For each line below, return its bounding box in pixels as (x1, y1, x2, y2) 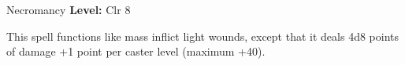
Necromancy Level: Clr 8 (6, 2, 131, 17)
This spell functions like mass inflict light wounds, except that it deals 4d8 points (6, 27, 399, 44)
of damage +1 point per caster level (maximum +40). (6, 43, 266, 60)
